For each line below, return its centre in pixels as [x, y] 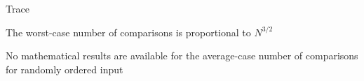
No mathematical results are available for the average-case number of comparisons [182, 56]
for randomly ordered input [65, 69]
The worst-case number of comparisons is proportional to [128, 32]
